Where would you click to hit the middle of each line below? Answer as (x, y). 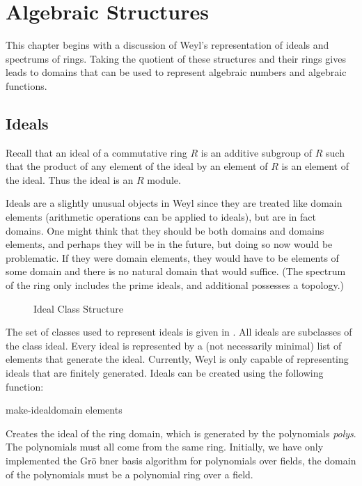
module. (164, 179)
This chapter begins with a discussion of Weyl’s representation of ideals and (167, 45)
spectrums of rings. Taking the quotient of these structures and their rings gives (176, 58)
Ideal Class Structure (78, 308)
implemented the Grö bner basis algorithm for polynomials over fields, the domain (181, 460)
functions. (26, 85)
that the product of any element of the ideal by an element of (137, 166)
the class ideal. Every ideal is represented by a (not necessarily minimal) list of (174, 345)
